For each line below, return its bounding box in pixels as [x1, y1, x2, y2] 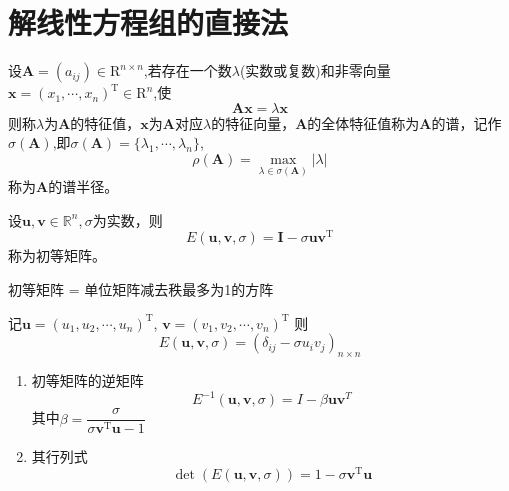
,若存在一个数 [143, 60, 232, 81]
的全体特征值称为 [307, 112, 420, 133]
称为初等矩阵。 [8, 245, 106, 266]
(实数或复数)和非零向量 [239, 60, 391, 81]
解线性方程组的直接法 [8, 2, 289, 43]
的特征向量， [211, 112, 296, 133]
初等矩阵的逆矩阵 [31, 369, 144, 390]
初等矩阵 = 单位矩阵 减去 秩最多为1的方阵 [8, 278, 274, 299]
